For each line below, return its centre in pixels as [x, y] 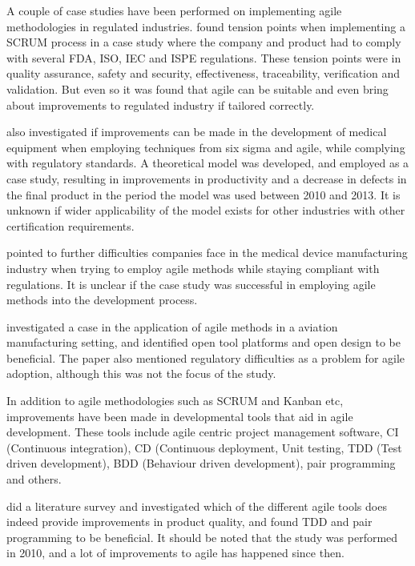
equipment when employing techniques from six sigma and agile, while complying [206, 147]
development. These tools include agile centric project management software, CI [203, 432]
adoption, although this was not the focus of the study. [141, 373]
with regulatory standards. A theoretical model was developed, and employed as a [208, 163]
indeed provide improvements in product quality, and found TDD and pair [189, 522]
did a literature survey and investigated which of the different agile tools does [197, 506]
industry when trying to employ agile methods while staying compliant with [193, 268]
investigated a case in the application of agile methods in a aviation [172, 326]
